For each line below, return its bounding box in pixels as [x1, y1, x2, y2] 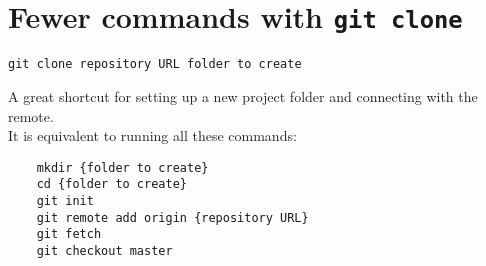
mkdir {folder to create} [36, 160, 209, 175]
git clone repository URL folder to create [8, 57, 302, 72]
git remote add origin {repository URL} [36, 210, 309, 225]
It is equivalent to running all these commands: [8, 125, 297, 146]
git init [36, 194, 94, 208]
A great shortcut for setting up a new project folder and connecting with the [8, 85, 478, 106]
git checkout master [36, 243, 173, 258]
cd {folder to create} [36, 177, 187, 192]
